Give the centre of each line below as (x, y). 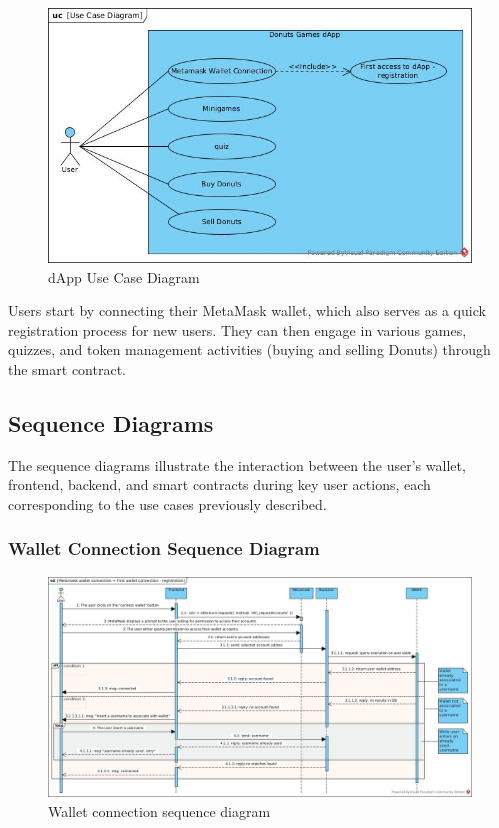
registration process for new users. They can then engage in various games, (237, 329)
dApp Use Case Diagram (124, 276)
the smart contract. (67, 368)
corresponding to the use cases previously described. (167, 503)
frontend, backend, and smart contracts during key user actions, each (219, 484)
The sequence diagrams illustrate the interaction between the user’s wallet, (237, 464)
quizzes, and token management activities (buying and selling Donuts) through (249, 349)
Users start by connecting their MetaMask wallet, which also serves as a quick (247, 310)
